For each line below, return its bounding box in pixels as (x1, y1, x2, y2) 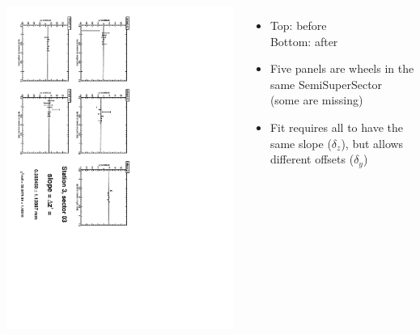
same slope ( (269, 134, 332, 151)
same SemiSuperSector (269, 75, 383, 92)
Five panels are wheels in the (269, 60, 414, 77)
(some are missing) (269, 91, 363, 108)
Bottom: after (269, 32, 338, 49)
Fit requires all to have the (269, 118, 403, 135)
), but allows (341, 134, 404, 151)
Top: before (269, 17, 327, 33)
